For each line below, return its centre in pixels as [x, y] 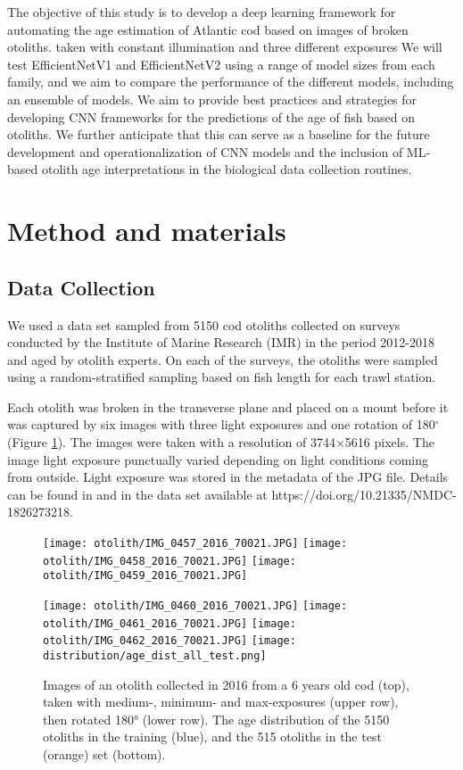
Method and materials [147, 231]
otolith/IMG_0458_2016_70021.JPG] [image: [169, 561]
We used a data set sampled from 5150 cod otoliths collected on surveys [204, 324]
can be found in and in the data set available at [137, 494]
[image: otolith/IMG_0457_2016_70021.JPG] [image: [195, 544]
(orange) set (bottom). [104, 754]
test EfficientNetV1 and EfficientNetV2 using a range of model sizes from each [221, 64]
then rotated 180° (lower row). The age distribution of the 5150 [216, 719]
